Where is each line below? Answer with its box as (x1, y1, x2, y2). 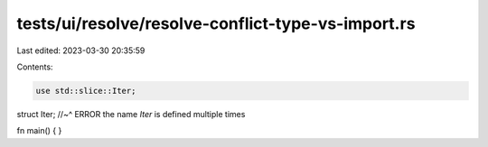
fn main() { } (16, 125, 62, 136)
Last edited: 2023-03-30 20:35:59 (16, 45, 145, 56)
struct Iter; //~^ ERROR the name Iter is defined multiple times (16, 108, 246, 119)
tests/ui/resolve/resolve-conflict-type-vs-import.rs (16, 14, 416, 33)
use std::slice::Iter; (35, 86, 136, 96)
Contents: (16, 61, 53, 72)
